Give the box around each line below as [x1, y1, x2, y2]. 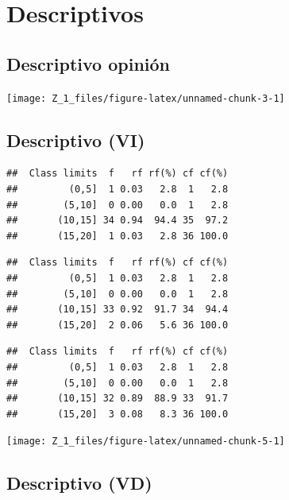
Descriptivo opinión [6, 51, 171, 76]
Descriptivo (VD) [6, 471, 152, 495]
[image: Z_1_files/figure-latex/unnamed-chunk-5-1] [6, 436, 285, 448]
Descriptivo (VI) [6, 127, 145, 152]
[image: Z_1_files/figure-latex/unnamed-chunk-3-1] [6, 92, 285, 104]
